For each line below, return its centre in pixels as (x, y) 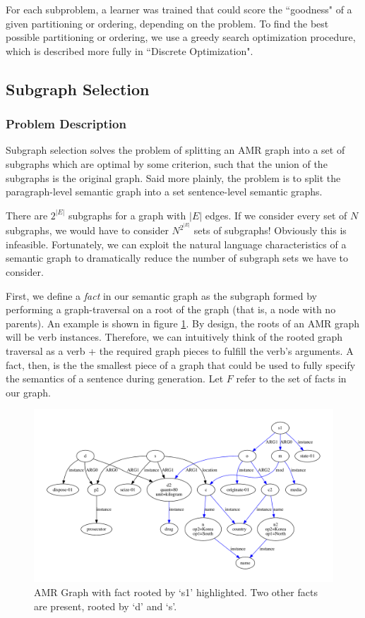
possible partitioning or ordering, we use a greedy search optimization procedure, (181, 37)
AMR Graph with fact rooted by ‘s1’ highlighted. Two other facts (176, 592)
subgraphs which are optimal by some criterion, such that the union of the (167, 163)
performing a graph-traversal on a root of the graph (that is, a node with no (171, 309)
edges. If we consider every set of (276, 215)
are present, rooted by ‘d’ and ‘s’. (106, 606)
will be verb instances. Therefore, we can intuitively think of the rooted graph (174, 337)
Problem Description (66, 124)
